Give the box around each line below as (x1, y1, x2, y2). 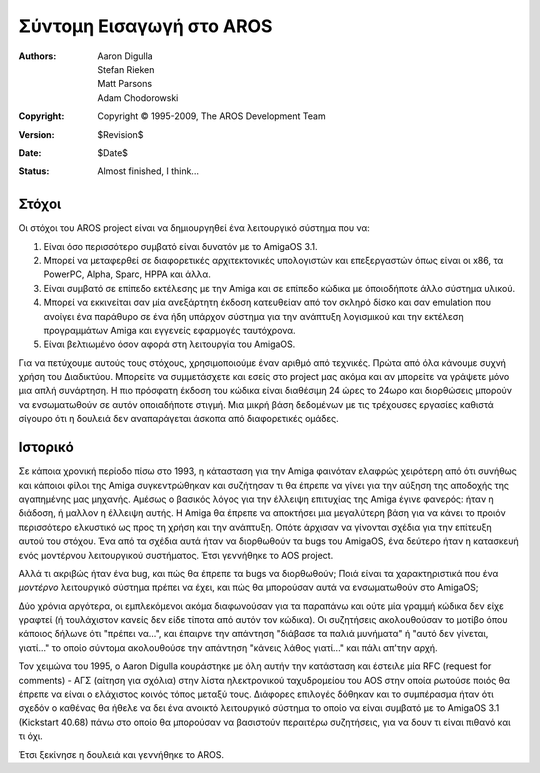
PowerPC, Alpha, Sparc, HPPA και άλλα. (43, 268, 212, 280)
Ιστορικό (18, 439, 74, 456)
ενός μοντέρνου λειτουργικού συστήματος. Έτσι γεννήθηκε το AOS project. (18, 549, 334, 561)
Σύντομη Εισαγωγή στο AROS (18, 15, 273, 37)
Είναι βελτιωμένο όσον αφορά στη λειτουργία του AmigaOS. (43, 338, 296, 350)
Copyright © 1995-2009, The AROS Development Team (97, 110, 326, 122)
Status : (18, 165, 50, 177)
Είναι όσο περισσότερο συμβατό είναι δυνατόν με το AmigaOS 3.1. (43, 240, 319, 252)
